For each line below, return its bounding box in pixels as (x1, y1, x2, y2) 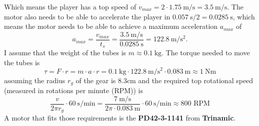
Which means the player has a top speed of (4, 1, 136, 11)
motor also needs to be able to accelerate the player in (4, 11, 170, 21)
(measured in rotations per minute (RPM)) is (4, 85, 143, 96)
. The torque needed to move (161, 47, 250, 58)
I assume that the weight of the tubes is (4, 47, 126, 58)
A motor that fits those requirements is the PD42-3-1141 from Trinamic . (4, 113, 236, 123)
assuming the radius (4, 75, 65, 85)
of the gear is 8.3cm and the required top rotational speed (75, 75, 253, 85)
